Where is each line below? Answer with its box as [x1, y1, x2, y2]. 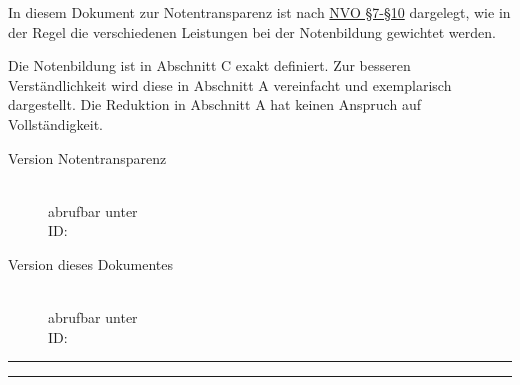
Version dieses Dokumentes [8, 253, 174, 274]
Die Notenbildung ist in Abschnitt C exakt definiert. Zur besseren [8, 55, 411, 76]
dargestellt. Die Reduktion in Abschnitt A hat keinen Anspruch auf [8, 94, 421, 115]
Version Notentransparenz [8, 147, 167, 168]
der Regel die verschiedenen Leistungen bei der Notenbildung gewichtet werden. [8, 21, 496, 42]
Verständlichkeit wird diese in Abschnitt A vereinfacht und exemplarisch [8, 74, 452, 95]
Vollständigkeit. [8, 113, 103, 134]
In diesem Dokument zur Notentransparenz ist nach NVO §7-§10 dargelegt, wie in [8, 2, 511, 22]
